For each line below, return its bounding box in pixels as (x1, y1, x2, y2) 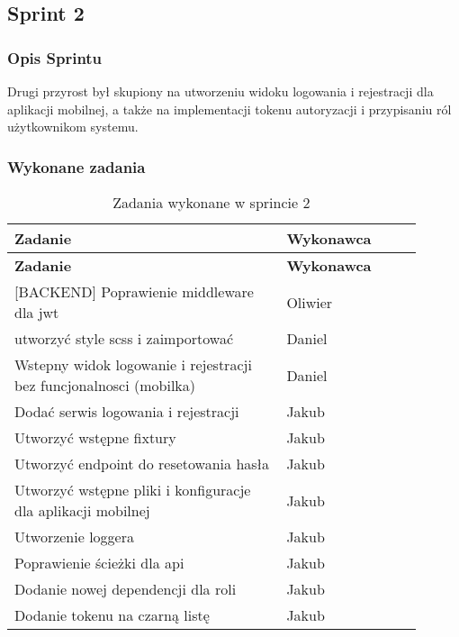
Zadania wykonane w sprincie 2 (112, 192, 310, 213)
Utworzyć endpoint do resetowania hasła (14, 453, 269, 474)
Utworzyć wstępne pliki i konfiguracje (14, 479, 251, 500)
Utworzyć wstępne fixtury (14, 427, 176, 448)
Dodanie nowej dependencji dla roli (14, 578, 237, 599)
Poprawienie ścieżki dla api (14, 552, 184, 573)
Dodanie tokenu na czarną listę (14, 605, 210, 625)
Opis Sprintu (7, 46, 103, 68)
